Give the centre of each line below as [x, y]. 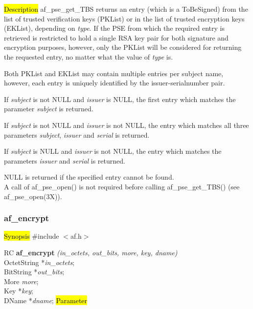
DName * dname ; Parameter [46, 300]
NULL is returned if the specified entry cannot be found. [89, 177]
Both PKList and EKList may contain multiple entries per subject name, [114, 73]
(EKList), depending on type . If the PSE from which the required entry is [114, 28]
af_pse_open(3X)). [33, 196]
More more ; [21, 281]
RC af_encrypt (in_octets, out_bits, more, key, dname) [91, 252]
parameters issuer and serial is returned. [65, 160]
